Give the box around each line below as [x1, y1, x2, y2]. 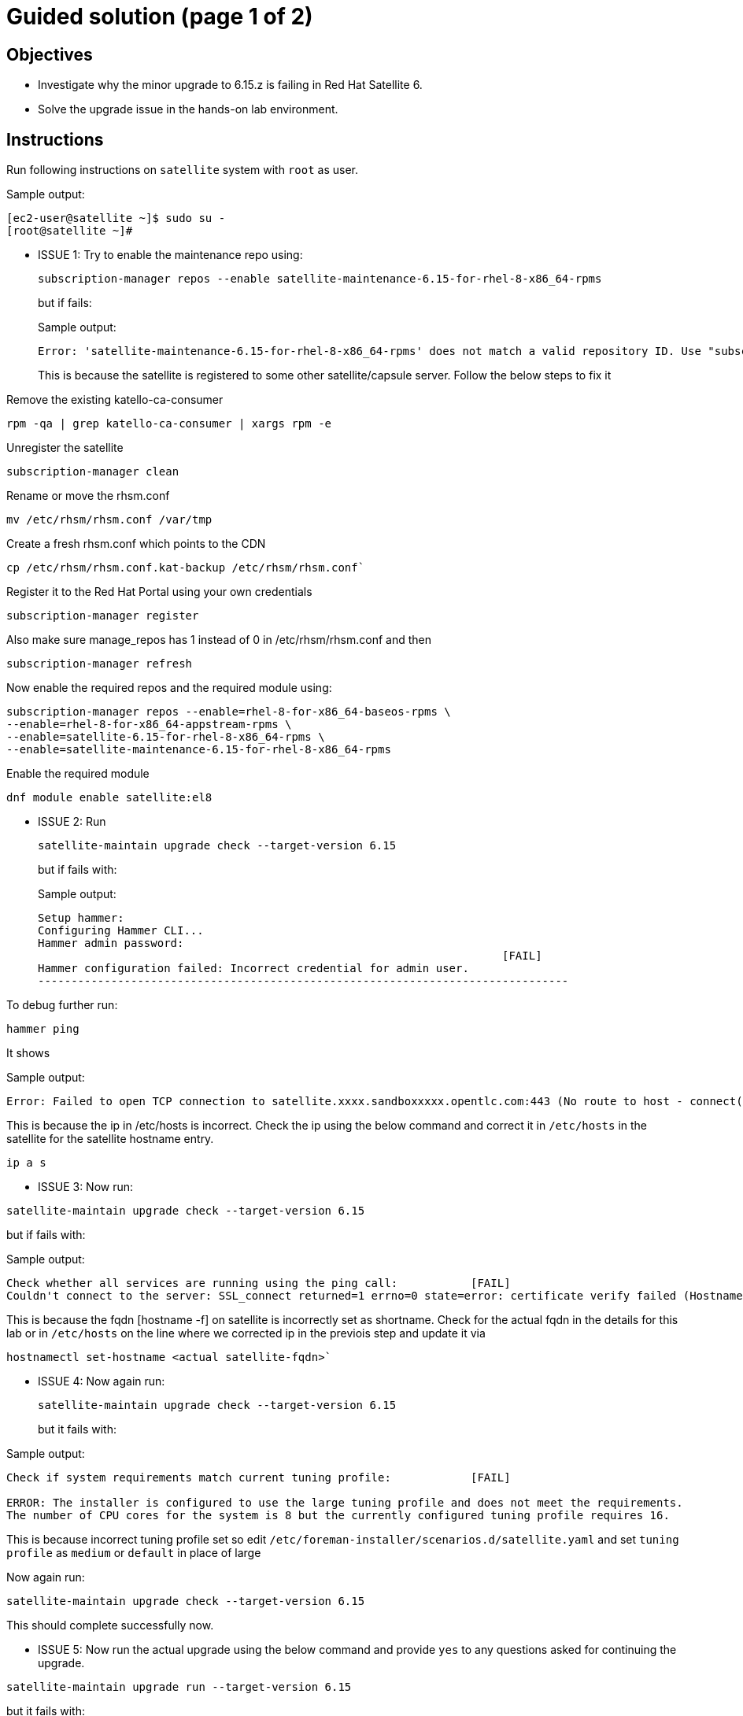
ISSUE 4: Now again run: [38, 1374, 165, 1389]
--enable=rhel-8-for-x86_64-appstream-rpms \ [6, 718, 292, 731]
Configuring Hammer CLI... [38, 924, 204, 938]
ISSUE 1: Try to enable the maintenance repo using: [38, 248, 303, 262]
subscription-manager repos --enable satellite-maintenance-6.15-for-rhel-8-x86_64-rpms [38, 272, 602, 286]
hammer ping [6, 1023, 79, 1036]
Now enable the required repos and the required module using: [6, 681, 332, 695]
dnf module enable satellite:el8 [6, 791, 213, 804]
